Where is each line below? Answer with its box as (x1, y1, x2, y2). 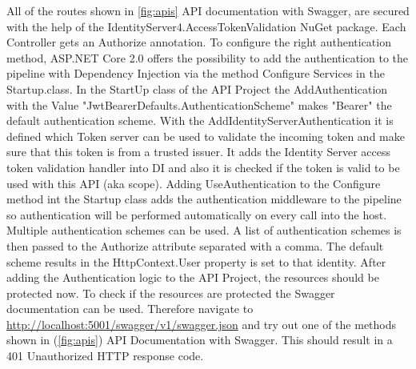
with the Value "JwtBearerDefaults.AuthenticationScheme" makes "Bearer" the (6, 96, 392, 113)
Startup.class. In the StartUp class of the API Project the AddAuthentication (6, 80, 388, 97)
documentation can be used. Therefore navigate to (6, 300, 254, 317)
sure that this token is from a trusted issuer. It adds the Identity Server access (6, 143, 390, 160)
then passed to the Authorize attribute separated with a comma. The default (6, 237, 384, 254)
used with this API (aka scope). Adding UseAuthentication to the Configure (6, 174, 381, 191)
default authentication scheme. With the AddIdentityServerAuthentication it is (6, 112, 394, 129)
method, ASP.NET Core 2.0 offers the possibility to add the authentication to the (6, 49, 408, 66)
